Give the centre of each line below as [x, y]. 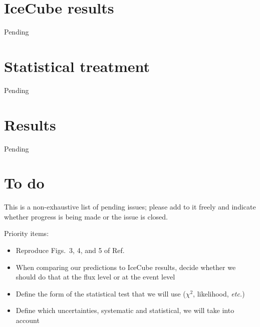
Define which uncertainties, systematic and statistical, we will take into [125, 310]
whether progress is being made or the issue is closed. [86, 216]
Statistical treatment [77, 66]
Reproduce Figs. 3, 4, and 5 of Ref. [70, 250]
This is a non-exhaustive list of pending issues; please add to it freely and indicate [130, 207]
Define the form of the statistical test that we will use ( [101, 293]
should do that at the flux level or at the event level [95, 277]
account [28, 320]
